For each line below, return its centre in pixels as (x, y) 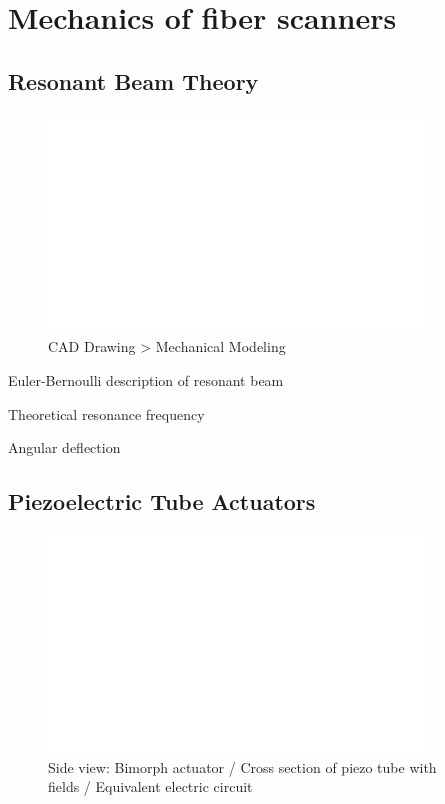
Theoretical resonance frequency (106, 413)
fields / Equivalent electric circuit (150, 786)
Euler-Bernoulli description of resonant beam (146, 379)
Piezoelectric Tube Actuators (162, 501)
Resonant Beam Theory (133, 80)
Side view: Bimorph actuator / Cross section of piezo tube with (242, 766)
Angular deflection (64, 447)
